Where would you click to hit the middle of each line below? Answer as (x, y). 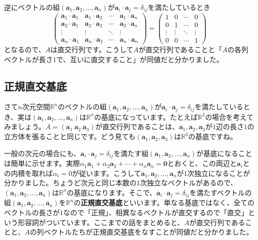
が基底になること (224, 153)
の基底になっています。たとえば (146, 117)
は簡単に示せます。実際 (42, 163)
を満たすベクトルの (221, 192)
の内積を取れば (28, 173)
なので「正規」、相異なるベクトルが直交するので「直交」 (156, 212)
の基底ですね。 (213, 136)
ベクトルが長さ (28, 59)
